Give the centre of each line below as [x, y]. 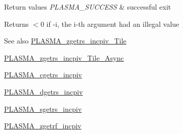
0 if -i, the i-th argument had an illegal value [110, 24]
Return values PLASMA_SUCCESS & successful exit [88, 7]
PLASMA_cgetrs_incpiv [43, 75]
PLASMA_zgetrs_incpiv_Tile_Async [64, 57]
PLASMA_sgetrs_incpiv [43, 108]
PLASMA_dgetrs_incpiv [44, 91]
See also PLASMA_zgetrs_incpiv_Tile [65, 41]
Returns [16, 24]
